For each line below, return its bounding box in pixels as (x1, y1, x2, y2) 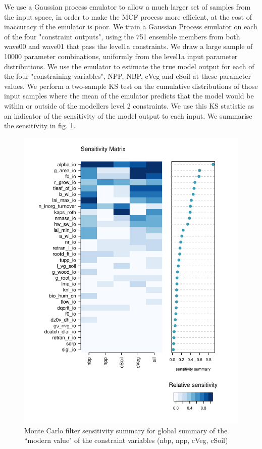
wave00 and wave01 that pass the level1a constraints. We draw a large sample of (4, 41, 253, 52)
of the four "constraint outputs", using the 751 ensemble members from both (4, 31, 240, 41)
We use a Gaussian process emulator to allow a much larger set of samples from (4, 2, 251, 12)
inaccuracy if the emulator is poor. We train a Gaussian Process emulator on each (4, 21, 257, 32)
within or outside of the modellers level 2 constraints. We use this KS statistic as (4, 100, 254, 111)
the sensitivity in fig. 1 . (4, 120, 76, 131)
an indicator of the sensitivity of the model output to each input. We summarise (4, 110, 252, 121)
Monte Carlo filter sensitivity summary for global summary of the (24, 425, 228, 435)
